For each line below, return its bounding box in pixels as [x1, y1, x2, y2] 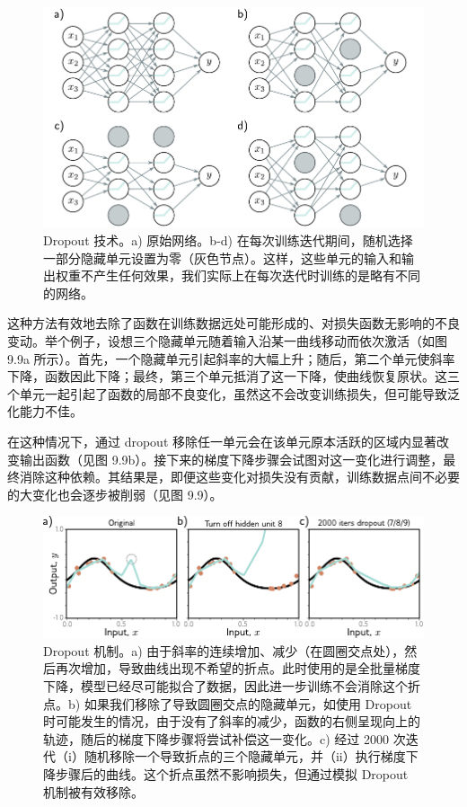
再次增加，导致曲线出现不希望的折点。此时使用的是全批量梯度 [55, 659, 420, 678]
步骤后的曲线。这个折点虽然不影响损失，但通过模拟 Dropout [55, 764, 409, 783]
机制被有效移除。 [43, 782, 144, 801]
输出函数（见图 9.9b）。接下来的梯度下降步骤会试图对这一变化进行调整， [19, 449, 444, 468]
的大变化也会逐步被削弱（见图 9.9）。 [7, 484, 223, 503]
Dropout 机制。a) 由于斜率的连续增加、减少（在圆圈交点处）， [43, 641, 405, 660]
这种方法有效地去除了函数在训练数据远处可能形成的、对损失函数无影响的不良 [7, 314, 460, 333]
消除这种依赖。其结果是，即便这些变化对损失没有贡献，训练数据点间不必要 [19, 467, 460, 486]
